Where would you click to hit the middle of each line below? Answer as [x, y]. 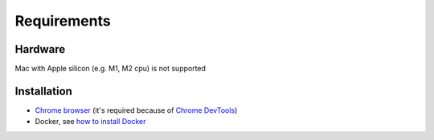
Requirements [63, 21]
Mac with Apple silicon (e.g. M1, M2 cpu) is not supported [111, 69]
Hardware [40, 49]
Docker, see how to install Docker [90, 122]
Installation [43, 91]
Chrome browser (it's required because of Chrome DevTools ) [136, 110]
